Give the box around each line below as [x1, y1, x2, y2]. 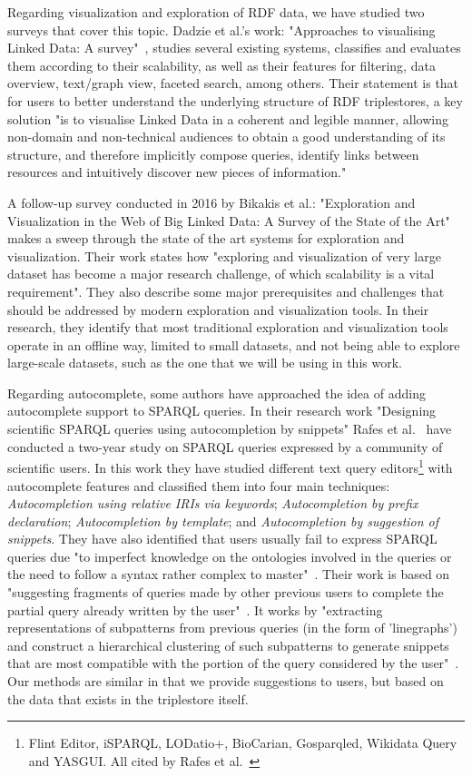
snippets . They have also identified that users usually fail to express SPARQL [7, 529, 438, 548]
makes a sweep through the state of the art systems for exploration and [7, 229, 405, 248]
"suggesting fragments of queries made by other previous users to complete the [7, 583, 444, 602]
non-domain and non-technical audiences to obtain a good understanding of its [7, 127, 446, 146]
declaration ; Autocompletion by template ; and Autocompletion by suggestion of [7, 511, 439, 530]
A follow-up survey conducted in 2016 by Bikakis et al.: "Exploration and [7, 192, 416, 211]
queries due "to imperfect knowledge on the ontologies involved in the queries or [7, 546, 452, 565]
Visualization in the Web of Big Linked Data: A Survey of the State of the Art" [7, 211, 450, 230]
